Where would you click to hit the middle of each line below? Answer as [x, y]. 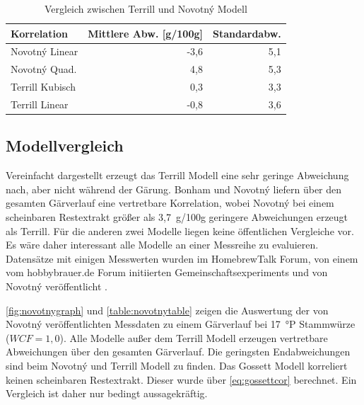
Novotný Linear [45, 51]
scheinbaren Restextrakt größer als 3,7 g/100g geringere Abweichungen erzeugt [177, 217]
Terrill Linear [40, 104]
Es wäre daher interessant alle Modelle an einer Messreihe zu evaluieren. [162, 245]
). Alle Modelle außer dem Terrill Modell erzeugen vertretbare [194, 337]
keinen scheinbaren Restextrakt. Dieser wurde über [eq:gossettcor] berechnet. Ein [181, 379]
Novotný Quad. [44, 69]
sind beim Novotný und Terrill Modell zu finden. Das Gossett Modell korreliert [177, 365]
